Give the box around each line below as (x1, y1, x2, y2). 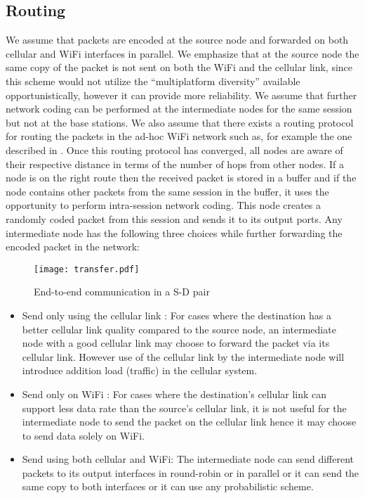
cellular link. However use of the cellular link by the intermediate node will (22, 349, 345, 364)
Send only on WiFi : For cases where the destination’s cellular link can (22, 386, 327, 401)
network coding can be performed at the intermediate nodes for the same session (6, 101, 352, 116)
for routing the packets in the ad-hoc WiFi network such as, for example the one (6, 129, 352, 143)
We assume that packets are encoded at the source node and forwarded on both (6, 32, 349, 47)
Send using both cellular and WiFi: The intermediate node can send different (22, 452, 354, 466)
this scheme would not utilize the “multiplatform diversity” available (6, 73, 300, 88)
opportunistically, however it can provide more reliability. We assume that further (6, 87, 357, 102)
